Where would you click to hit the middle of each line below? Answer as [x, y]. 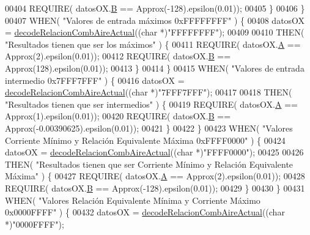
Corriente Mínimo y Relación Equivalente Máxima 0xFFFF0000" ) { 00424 [145, 140]
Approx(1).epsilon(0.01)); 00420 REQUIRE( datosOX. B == [118, 116]
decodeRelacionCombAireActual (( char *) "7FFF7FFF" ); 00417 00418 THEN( [149, 92]
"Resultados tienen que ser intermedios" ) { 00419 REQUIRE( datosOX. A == [151, 104]
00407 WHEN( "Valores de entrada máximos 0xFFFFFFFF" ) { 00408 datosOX [155, 20]
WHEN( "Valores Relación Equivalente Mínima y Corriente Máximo [133, 200]
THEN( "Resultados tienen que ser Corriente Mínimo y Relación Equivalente [149, 164]
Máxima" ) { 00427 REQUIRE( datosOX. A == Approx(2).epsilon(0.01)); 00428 [155, 176]
